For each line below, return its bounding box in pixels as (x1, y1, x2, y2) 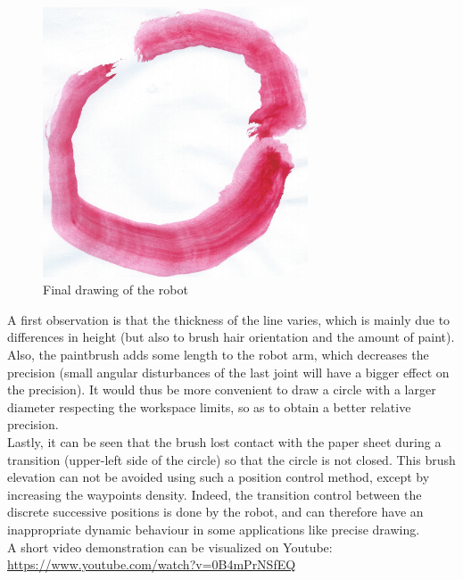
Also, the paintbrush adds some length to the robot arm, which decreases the (7, 345, 429, 364)
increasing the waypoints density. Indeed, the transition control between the (7, 485, 422, 503)
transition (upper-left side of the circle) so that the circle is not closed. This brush (7, 450, 456, 468)
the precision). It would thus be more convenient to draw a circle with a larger (7, 380, 436, 399)
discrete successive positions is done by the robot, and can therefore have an (7, 502, 424, 521)
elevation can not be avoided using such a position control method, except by (7, 468, 430, 486)
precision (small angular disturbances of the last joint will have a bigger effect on (7, 362, 450, 381)
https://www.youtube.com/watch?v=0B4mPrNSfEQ (7, 555, 296, 574)
